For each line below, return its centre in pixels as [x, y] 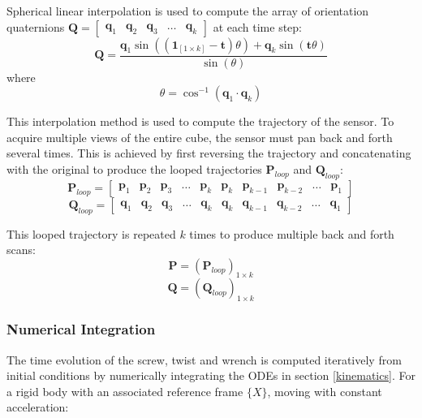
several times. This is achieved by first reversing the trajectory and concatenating [209, 153]
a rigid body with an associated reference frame [125, 391]
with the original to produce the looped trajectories [134, 169]
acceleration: [38, 407]
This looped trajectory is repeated [91, 233]
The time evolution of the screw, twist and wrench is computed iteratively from [204, 359]
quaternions [36, 26]
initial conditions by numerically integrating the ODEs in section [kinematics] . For [211, 375]
